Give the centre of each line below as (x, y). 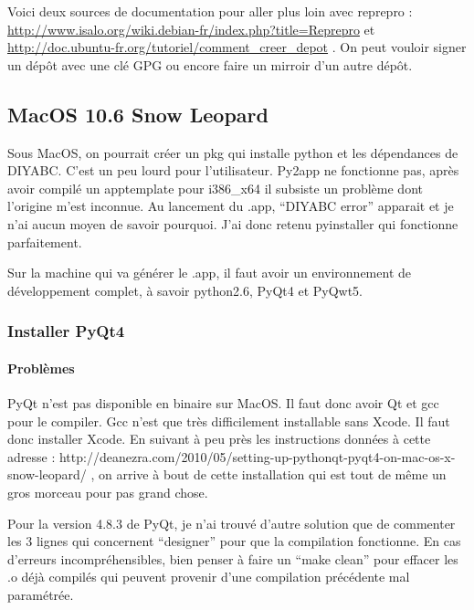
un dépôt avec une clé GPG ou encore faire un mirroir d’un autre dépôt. (210, 64)
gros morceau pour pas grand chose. (108, 492)
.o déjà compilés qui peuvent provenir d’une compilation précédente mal (209, 577)
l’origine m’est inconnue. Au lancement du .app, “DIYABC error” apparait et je (231, 206)
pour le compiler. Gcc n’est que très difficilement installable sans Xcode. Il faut (229, 421)
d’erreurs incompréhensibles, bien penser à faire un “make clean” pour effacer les (233, 558)
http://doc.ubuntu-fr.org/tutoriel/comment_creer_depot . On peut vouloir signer (237, 47)
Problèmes (41, 368)
